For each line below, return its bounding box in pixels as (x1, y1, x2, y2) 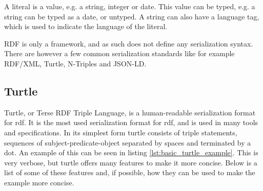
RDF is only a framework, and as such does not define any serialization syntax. (4, 38, 253, 49)
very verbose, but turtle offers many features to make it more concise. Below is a (4, 157, 257, 168)
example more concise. (4, 177, 74, 187)
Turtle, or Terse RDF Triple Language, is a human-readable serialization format (4, 107, 256, 117)
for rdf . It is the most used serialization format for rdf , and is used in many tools (4, 117, 258, 128)
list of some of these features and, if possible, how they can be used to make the (4, 167, 255, 178)
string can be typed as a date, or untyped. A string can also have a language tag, (4, 11, 259, 21)
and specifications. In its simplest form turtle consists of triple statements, (4, 127, 237, 137)
